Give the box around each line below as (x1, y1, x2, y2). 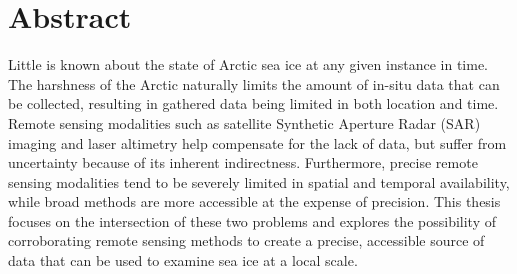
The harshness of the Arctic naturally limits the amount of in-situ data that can (8, 73, 500, 94)
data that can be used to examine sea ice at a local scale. (8, 250, 358, 271)
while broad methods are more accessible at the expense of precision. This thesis (8, 191, 501, 212)
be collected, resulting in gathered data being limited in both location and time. (8, 93, 499, 114)
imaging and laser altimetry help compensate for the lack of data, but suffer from (8, 132, 507, 153)
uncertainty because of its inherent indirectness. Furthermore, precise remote (8, 152, 478, 173)
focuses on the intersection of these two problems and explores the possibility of (8, 210, 496, 231)
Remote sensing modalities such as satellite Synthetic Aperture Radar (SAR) (8, 112, 481, 133)
